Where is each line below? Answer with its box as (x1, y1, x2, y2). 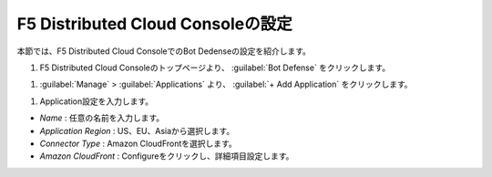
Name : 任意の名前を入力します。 (39, 112, 164, 123)
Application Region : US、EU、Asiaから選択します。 (39, 125, 235, 136)
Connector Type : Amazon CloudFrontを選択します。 (39, 138, 237, 149)
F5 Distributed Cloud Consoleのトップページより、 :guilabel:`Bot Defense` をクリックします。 (39, 62, 391, 73)
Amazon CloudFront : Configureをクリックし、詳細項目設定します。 (39, 151, 294, 161)
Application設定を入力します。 (39, 96, 154, 107)
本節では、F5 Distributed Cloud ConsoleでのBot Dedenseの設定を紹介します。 (16, 46, 312, 57)
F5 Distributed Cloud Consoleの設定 (16, 14, 292, 34)
